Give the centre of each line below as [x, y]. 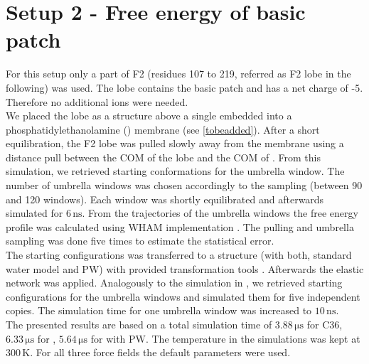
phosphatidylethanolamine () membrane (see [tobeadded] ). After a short [163, 129]
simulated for [34, 213]
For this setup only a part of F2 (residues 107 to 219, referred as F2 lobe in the [178, 74]
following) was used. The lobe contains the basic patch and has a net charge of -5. [184, 87]
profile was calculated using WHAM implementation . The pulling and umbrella [180, 226]
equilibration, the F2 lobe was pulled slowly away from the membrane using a [175, 143]
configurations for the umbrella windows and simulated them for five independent [183, 296]
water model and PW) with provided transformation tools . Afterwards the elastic [185, 268]
